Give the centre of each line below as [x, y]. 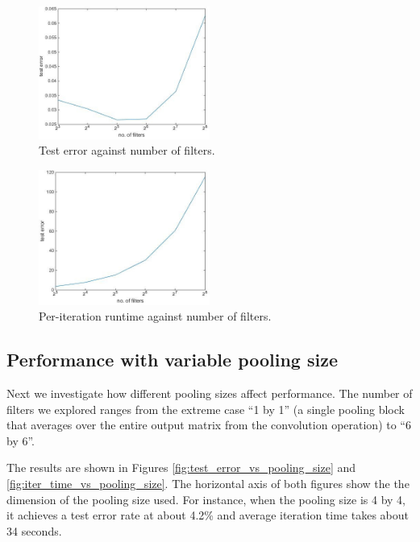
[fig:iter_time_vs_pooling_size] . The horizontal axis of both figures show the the [208, 483]
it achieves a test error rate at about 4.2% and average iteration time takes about [208, 515]
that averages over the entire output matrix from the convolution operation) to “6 [209, 425]
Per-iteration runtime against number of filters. [155, 316]
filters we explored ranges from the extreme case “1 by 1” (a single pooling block [206, 409]
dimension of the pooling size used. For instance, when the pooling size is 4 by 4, [206, 499]
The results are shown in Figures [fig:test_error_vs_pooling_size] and [181, 468]
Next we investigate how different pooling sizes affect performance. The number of [210, 393]
